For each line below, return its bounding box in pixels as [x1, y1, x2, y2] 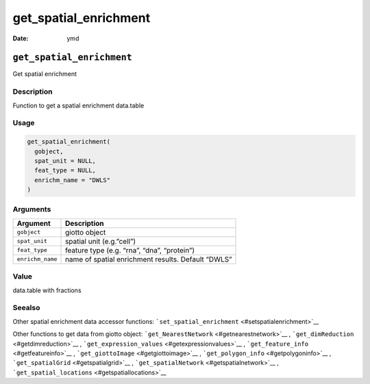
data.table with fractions [12, 286, 82, 294]
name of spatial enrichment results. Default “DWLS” [65, 254, 232, 264]
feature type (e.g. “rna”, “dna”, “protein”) [65, 245, 195, 255]
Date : [12, 34, 29, 42]
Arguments [12, 205, 51, 214]
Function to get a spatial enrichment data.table [12, 101, 145, 110]
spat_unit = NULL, [34, 157, 96, 164]
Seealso [12, 303, 40, 313]
